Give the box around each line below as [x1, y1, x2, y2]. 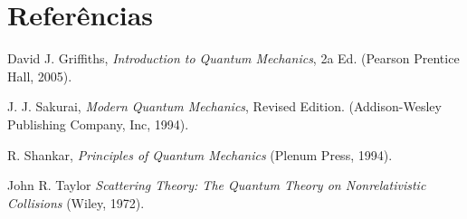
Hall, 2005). [7, 66, 72, 85]
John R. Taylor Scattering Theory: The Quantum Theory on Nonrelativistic [7, 176, 426, 195]
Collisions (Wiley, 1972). [7, 193, 145, 212]
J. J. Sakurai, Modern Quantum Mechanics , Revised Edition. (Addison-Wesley [7, 97, 442, 116]
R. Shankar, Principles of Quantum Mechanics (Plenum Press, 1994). [7, 145, 393, 164]
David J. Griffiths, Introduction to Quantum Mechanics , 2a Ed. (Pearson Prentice [7, 49, 460, 68]
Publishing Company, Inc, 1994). [7, 114, 189, 133]
